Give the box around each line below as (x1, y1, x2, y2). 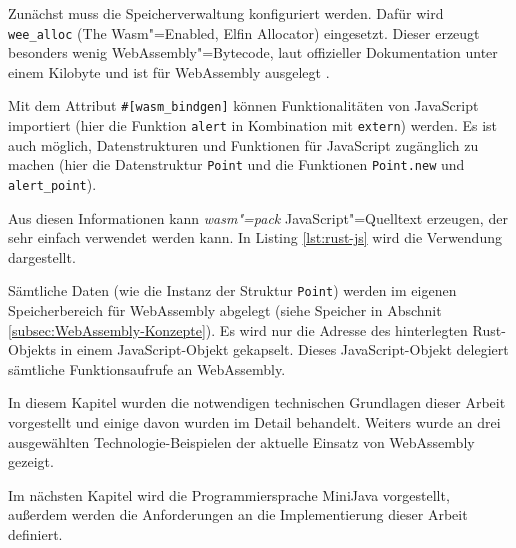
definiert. (8, 524, 63, 545)
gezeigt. (8, 451, 54, 472)
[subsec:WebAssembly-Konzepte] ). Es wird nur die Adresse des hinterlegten (8, 319, 468, 340)
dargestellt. (8, 246, 76, 267)
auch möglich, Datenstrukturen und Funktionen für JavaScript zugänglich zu (8, 134, 479, 155)
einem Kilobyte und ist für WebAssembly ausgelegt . (8, 61, 330, 82)
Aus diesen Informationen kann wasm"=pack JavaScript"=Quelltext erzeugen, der (8, 207, 508, 228)
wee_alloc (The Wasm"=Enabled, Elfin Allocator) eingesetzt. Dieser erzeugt (8, 22, 480, 43)
